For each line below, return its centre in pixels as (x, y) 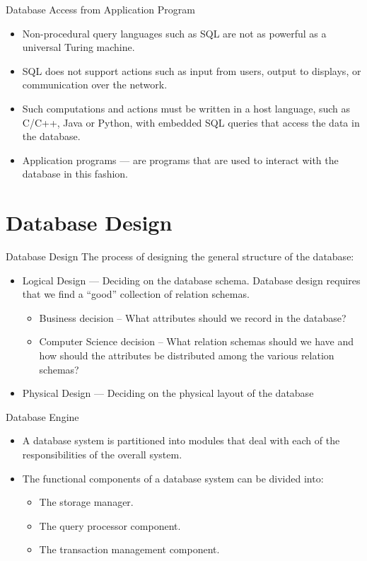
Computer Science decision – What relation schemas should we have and (197, 341)
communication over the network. (95, 85)
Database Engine (42, 416)
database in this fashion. (75, 174)
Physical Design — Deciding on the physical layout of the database (168, 393)
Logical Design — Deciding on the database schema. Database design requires (191, 280)
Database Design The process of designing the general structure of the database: (180, 256)
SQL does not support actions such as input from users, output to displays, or (192, 70)
